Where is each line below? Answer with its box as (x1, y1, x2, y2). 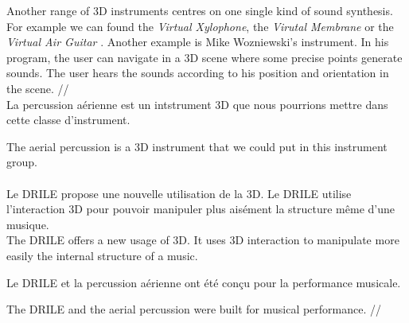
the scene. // (6, 80, 69, 96)
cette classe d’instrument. (6, 111, 130, 128)
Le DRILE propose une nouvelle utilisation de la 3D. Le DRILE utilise (6, 185, 352, 201)
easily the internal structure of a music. (6, 247, 198, 263)
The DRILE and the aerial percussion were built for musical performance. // (6, 301, 382, 317)
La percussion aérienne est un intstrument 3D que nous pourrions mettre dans (6, 95, 388, 112)
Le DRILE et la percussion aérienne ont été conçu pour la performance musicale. (6, 274, 401, 290)
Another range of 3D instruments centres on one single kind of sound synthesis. (6, 2, 393, 18)
